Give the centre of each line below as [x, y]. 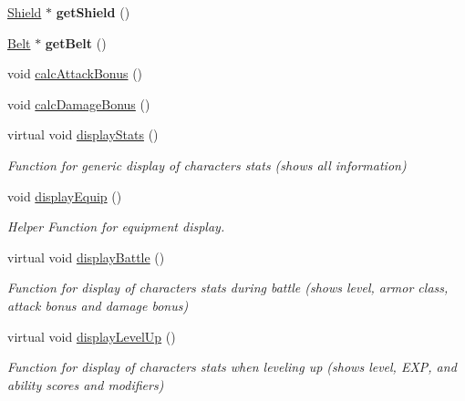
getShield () [93, 12]
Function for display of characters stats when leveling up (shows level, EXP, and [232, 367]
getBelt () [76, 42]
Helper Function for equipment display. [116, 226]
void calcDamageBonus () [79, 103]
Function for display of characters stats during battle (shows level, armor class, [228, 288]
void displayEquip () [65, 195]
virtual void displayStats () [83, 134]
